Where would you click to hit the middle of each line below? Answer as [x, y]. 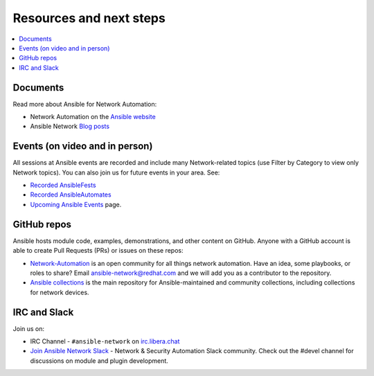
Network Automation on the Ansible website [93, 117]
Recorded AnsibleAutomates [71, 195]
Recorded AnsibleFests [63, 185]
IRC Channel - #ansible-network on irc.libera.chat [105, 341]
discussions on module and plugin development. [99, 361]
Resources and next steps [89, 18]
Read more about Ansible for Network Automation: [85, 104]
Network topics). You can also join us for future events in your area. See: [116, 172]
